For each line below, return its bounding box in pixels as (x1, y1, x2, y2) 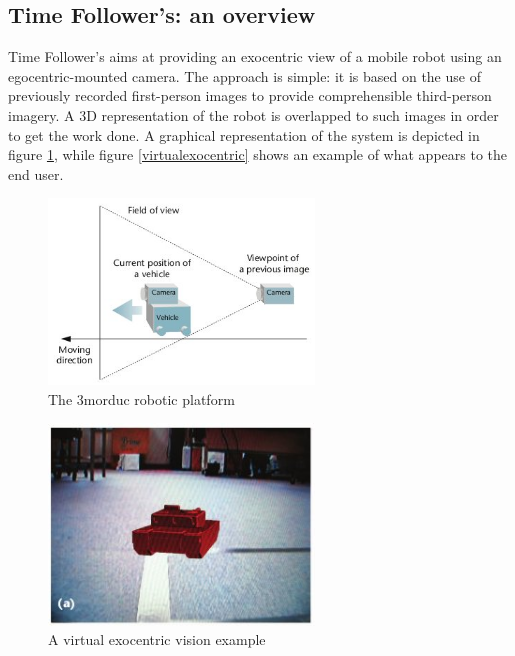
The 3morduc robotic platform (48, 388, 235, 409)
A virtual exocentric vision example (48, 629, 266, 650)
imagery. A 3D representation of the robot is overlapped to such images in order (8, 104, 499, 125)
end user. (8, 163, 64, 184)
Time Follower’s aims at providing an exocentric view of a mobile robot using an (8, 46, 502, 67)
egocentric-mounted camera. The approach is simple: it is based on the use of (8, 65, 481, 86)
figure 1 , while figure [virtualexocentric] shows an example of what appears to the (8, 144, 507, 165)
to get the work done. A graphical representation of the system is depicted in (8, 124, 480, 145)
